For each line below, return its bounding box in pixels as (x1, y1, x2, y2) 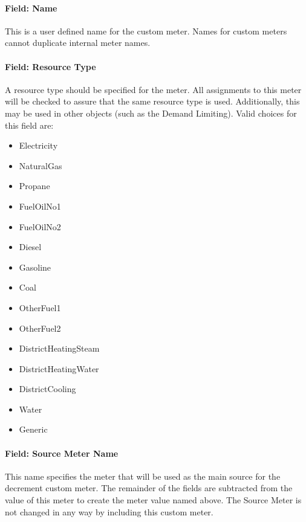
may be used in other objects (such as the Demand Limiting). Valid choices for (5, 106, 297, 119)
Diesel (19, 240, 42, 253)
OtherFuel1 (19, 301, 61, 314)
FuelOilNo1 (19, 199, 61, 212)
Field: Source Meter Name (5, 446, 119, 459)
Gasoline (19, 260, 51, 273)
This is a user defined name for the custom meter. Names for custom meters (5, 24, 287, 37)
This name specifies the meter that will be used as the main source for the (5, 469, 281, 482)
